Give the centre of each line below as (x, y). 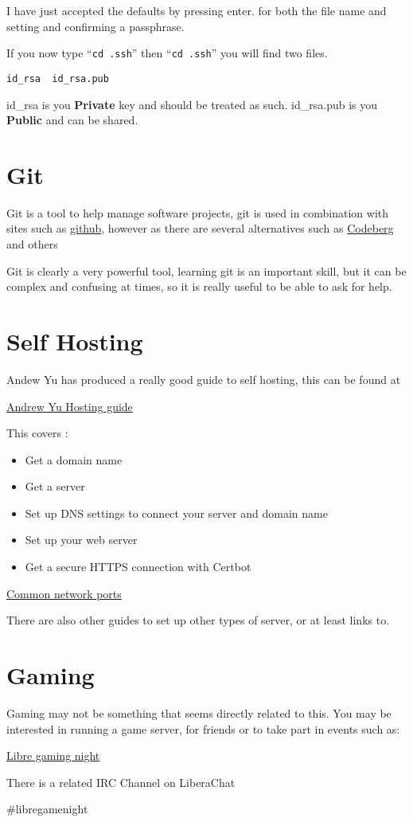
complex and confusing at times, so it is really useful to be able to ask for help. (199, 286)
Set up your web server (81, 540)
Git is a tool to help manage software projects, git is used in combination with (198, 212)
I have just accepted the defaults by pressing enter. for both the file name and (197, 10)
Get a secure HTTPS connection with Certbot (138, 567)
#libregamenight (47, 809)
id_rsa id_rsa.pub (58, 78)
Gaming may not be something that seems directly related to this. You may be (199, 712)
